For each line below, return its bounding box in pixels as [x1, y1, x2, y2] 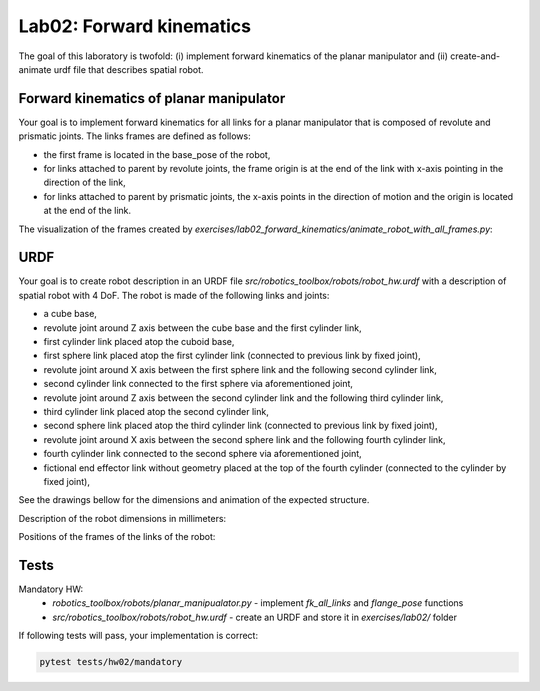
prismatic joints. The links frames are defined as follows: [18, 130, 251, 142]
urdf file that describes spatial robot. [53, 63, 204, 75]
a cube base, [43, 308, 97, 320]
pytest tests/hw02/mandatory [39, 656, 183, 668]
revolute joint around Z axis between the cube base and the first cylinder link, [43, 321, 362, 334]
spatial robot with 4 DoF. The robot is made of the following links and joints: [18, 289, 330, 301]
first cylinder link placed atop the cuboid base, [43, 336, 235, 348]
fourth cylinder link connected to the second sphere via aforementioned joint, [43, 448, 362, 460]
